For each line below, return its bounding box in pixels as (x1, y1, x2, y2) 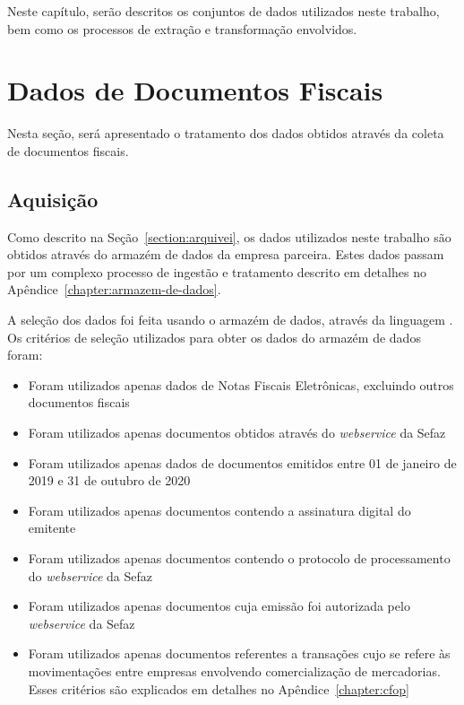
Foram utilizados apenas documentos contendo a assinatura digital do (28, 500, 411, 519)
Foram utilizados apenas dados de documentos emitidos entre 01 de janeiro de (28, 453, 457, 472)
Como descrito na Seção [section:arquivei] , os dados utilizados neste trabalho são (7, 227, 451, 246)
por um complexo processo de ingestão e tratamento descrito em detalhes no (7, 262, 426, 281)
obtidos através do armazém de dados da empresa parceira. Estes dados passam (7, 245, 444, 264)
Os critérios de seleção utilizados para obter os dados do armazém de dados (7, 327, 421, 346)
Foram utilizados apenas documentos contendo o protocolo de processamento (28, 549, 451, 568)
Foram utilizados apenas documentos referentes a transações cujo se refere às (28, 644, 451, 663)
